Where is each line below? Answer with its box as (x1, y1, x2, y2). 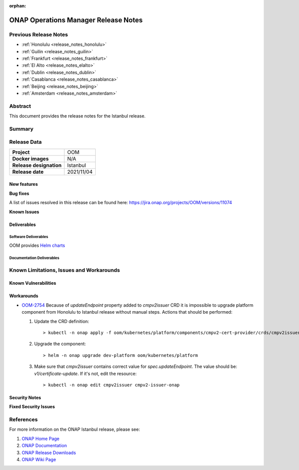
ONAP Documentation (21, 443, 67, 449)
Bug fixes (9, 190, 29, 196)
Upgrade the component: (34, 341, 86, 347)
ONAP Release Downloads (21, 450, 76, 456)
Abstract (9, 103, 31, 110)
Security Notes (9, 394, 41, 400)
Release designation (12, 162, 62, 169)
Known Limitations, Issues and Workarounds (9, 266, 120, 273)
